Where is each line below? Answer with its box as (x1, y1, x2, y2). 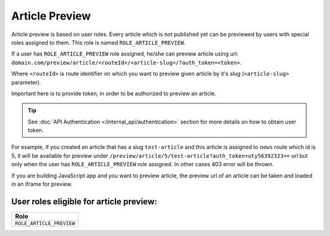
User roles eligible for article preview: (11, 196, 158, 207)
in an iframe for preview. (11, 180, 73, 188)
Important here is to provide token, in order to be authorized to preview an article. (11, 89, 216, 97)
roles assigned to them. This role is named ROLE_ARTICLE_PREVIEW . (11, 39, 186, 46)
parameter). (11, 78, 42, 86)
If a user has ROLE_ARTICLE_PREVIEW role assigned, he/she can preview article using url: (11, 50, 238, 57)
